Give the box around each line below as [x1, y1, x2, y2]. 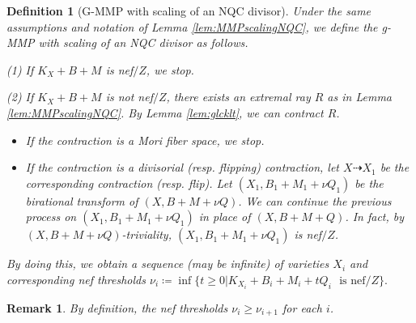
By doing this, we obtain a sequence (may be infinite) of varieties [6, 255, 329, 272]
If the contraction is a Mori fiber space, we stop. [25, 131, 265, 148]
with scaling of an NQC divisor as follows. [38, 34, 248, 51]
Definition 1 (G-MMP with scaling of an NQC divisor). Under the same [6, 2, 371, 19]
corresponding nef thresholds [6, 270, 146, 287]
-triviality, [121, 226, 172, 243]
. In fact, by [345, 208, 405, 225]
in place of [198, 208, 251, 225]
